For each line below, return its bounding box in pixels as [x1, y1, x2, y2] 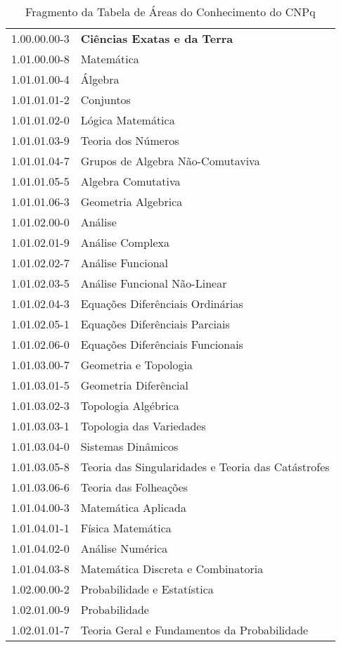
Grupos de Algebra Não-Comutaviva [80, 153, 260, 169]
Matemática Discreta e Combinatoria [80, 560, 264, 577]
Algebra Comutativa [80, 173, 181, 189]
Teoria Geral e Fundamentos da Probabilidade [80, 622, 309, 638]
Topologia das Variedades [80, 418, 206, 434]
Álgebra [80, 71, 120, 87]
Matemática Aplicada [80, 499, 186, 515]
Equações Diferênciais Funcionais [80, 336, 243, 352]
